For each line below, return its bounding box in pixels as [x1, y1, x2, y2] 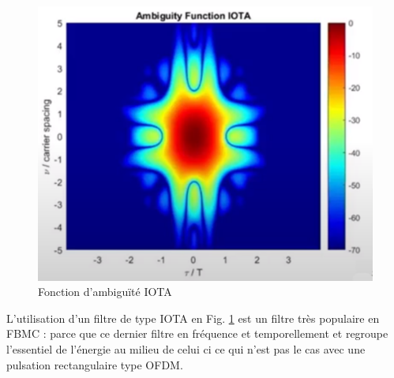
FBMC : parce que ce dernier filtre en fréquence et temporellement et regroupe [6, 325, 388, 342]
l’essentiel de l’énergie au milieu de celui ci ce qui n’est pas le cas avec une [6, 341, 366, 357]
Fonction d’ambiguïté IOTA [38, 283, 172, 300]
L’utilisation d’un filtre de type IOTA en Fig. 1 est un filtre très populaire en [6, 309, 380, 326]
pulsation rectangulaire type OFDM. [6, 356, 183, 372]
